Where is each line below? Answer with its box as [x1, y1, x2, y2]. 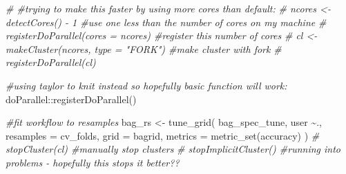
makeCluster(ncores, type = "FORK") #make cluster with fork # [6, 41, 282, 56]
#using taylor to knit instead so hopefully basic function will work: [6, 78, 287, 92]
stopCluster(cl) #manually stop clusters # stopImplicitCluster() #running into [6, 142, 340, 156]
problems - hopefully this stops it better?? [6, 155, 180, 169]
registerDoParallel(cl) [6, 55, 96, 69]
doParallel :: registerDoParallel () [6, 91, 137, 106]
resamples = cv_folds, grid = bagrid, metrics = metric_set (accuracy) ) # [6, 128, 320, 142]
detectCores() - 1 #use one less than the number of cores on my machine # [6, 14, 327, 29]
